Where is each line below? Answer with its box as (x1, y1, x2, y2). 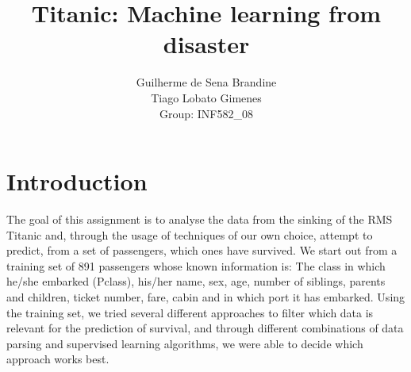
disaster (163, 28, 250, 60)
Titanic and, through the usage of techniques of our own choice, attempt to (6, 226, 373, 243)
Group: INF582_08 (159, 105, 253, 121)
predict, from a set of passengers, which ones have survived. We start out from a (6, 242, 398, 259)
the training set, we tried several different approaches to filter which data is (6, 304, 374, 320)
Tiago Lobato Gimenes (151, 89, 262, 105)
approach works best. (6, 351, 109, 367)
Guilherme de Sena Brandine (136, 74, 277, 90)
